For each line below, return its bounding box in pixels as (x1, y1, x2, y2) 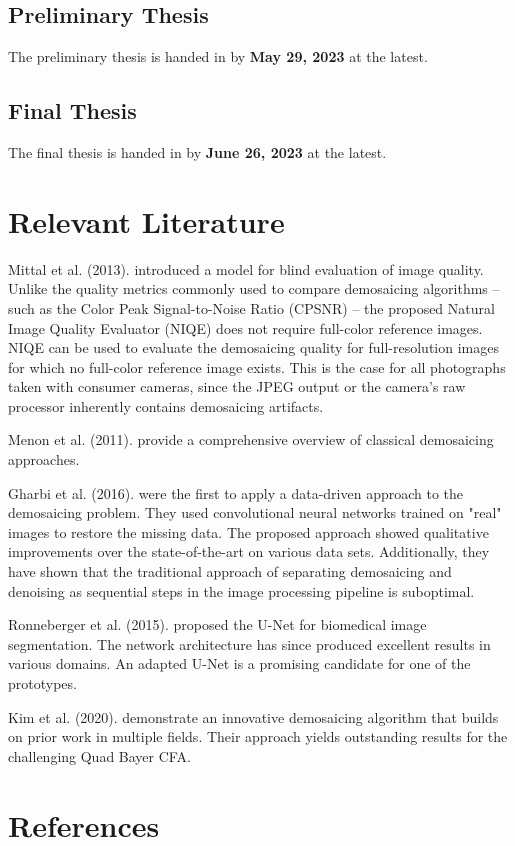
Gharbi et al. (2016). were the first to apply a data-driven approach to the (8, 482, 464, 503)
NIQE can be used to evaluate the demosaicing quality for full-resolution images (8, 337, 499, 358)
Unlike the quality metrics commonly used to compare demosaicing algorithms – (8, 278, 500, 299)
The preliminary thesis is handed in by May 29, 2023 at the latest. (8, 46, 428, 67)
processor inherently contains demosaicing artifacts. (8, 395, 324, 416)
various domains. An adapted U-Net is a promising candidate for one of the (8, 653, 471, 674)
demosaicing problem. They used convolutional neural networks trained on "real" (8, 502, 502, 523)
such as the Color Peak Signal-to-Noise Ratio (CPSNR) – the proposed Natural (8, 297, 495, 318)
